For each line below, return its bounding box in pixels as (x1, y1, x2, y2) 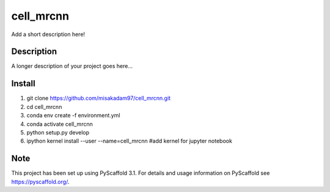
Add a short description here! (11, 31, 86, 38)
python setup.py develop (26, 128, 90, 136)
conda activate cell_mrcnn (26, 120, 93, 128)
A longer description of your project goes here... (11, 62, 133, 70)
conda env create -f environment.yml (26, 112, 120, 119)
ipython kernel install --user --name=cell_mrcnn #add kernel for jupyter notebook (26, 138, 232, 145)
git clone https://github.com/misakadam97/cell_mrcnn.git (26, 95, 171, 102)
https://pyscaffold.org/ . (11, 178, 70, 185)
